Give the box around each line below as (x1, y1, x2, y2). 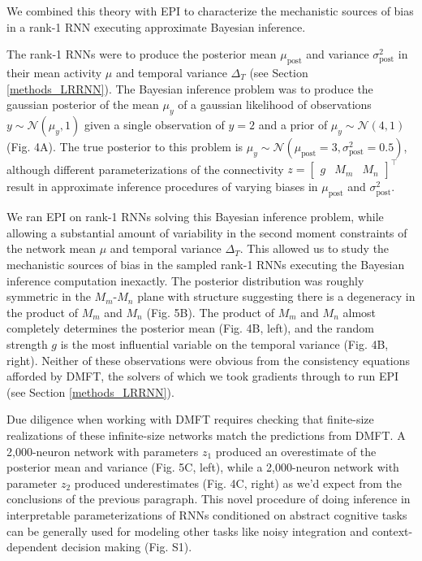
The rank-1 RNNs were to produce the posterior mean (6, 46, 277, 63)
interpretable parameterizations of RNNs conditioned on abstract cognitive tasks (6, 506, 407, 523)
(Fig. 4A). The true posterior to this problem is (6, 137, 243, 154)
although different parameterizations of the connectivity (6, 160, 284, 177)
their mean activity (6, 63, 102, 80)
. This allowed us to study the (239, 240, 390, 257)
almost (342, 303, 377, 320)
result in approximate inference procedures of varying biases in (6, 178, 318, 195)
